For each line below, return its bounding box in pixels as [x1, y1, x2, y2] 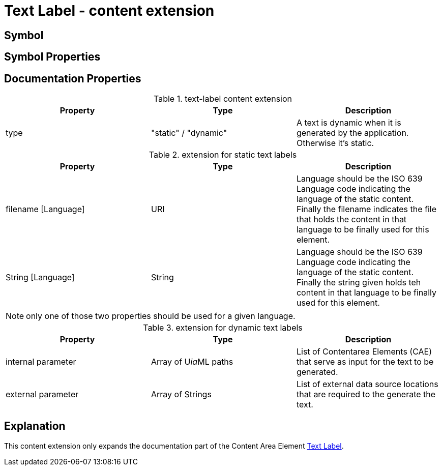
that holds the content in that [296, 214, 407, 225]
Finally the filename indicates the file [296, 204, 437, 215]
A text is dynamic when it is [296, 118, 401, 128]
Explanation [4, 420, 66, 433]
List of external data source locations [296, 379, 438, 390]
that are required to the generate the [296, 389, 436, 400]
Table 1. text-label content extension [153, 94, 292, 104]
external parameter [6, 389, 79, 400]
